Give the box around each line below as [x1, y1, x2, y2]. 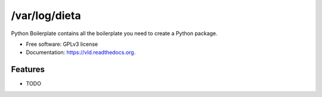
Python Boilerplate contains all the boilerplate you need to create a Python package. [11, 30, 218, 37]
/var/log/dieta [11, 9, 81, 22]
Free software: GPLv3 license [26, 40, 98, 48]
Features [11, 64, 45, 74]
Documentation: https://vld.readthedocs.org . [26, 49, 136, 56]
